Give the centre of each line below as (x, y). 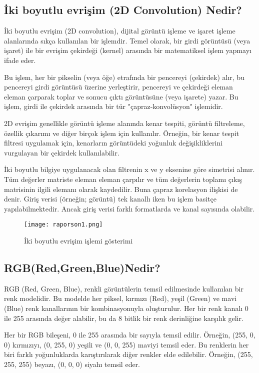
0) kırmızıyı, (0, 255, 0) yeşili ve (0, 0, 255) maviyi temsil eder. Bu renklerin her (126, 344)
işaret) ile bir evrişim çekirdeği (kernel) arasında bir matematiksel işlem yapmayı (128, 50)
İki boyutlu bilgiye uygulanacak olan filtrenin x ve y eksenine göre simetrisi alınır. (129, 169)
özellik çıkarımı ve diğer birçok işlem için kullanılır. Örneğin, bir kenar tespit (122, 133)
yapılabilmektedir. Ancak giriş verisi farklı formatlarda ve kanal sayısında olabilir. (129, 208)
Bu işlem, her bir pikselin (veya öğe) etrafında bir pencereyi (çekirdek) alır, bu (124, 77)
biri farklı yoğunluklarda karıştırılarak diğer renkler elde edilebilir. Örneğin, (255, (128, 354)
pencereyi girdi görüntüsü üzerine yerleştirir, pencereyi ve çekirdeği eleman (118, 87)
